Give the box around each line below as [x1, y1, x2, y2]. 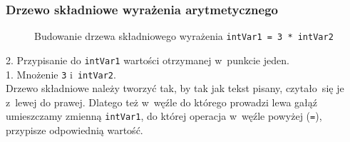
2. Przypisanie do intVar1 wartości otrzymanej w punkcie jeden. [6, 52, 289, 67]
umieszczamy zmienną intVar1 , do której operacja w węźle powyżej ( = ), [6, 108, 322, 123]
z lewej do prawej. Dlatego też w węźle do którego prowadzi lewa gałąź [6, 94, 317, 109]
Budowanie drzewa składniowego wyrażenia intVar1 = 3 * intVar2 [34, 29, 334, 44]
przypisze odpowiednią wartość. [6, 123, 143, 138]
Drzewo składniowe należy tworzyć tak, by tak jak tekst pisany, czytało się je [6, 81, 344, 96]
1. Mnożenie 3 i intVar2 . [6, 66, 116, 81]
